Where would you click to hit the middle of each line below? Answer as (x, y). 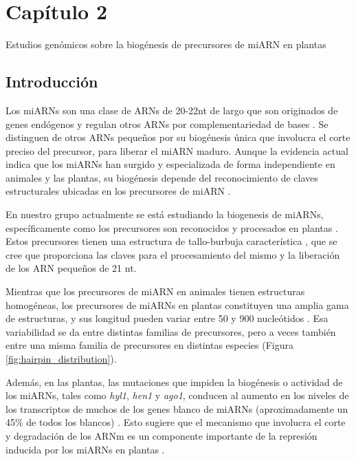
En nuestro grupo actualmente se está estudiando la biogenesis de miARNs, (165, 214)
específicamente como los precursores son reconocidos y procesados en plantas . (172, 227)
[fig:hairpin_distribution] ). (61, 359)
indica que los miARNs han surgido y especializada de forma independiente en (170, 164)
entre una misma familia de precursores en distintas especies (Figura (149, 345)
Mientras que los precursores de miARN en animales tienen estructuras (155, 291)
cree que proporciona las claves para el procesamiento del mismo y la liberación (173, 254)
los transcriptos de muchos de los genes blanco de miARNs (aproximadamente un (177, 408)
